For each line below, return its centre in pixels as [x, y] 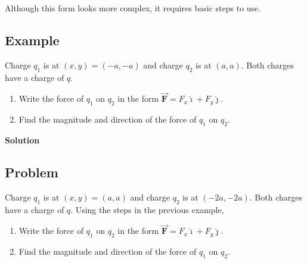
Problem [32, 172]
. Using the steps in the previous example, [147, 209]
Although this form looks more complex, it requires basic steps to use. [133, 8]
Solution [22, 140]
